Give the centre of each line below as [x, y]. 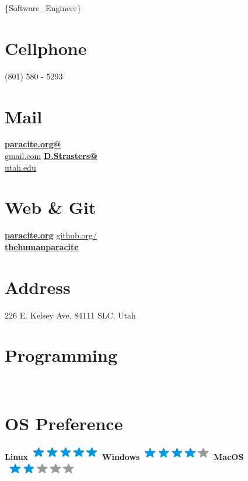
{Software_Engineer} [43, 8]
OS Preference [64, 423]
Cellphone [46, 48]
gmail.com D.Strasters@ [51, 156]
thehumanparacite [42, 246]
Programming [61, 355]
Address [38, 287]
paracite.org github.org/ [51, 235]
